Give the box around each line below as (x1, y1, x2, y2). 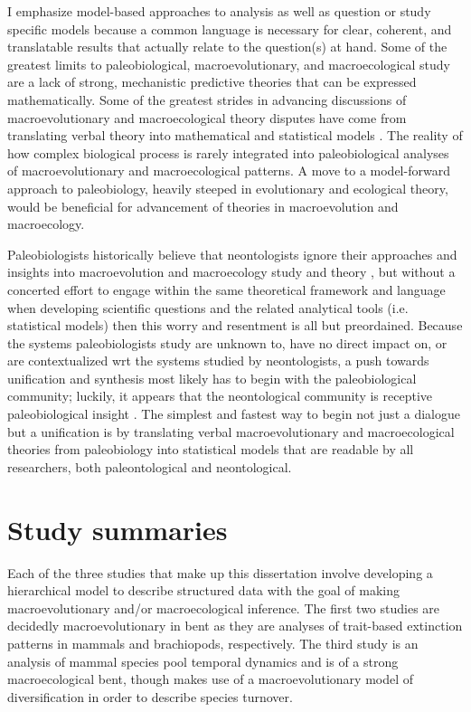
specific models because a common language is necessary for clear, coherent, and (7, 19, 452, 38)
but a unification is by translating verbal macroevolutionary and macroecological (7, 422, 455, 441)
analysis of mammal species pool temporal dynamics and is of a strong (7, 651, 399, 670)
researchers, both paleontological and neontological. (7, 457, 292, 476)
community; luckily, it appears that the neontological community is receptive (7, 386, 433, 405)
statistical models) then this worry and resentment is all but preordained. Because (7, 316, 463, 335)
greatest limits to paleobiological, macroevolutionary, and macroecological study (7, 54, 451, 73)
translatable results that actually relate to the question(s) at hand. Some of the (7, 37, 447, 56)
